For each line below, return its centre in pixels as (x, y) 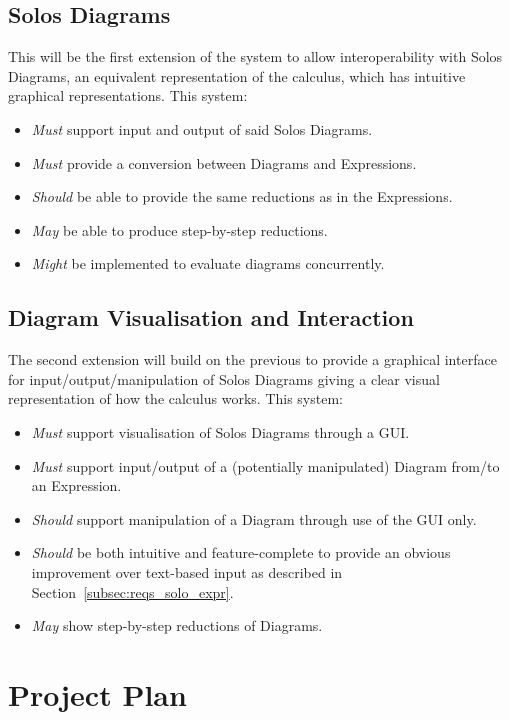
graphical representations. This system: (128, 95)
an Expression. (76, 485)
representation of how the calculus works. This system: (175, 398)
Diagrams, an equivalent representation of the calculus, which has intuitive (237, 75)
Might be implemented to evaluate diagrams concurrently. (208, 263)
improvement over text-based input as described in (187, 571)
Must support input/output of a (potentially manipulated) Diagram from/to (265, 465)
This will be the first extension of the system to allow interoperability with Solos (255, 56)
